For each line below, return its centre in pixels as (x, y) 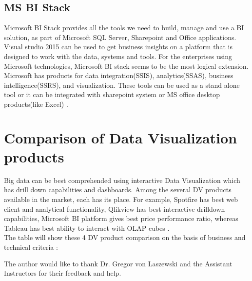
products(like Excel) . (36, 104)
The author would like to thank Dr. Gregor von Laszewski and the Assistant (118, 263)
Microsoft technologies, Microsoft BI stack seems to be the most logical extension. (126, 66)
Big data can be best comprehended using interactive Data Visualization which (122, 180)
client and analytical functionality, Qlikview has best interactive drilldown (115, 209)
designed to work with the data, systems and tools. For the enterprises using (118, 56)
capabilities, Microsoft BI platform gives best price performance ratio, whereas (121, 218)
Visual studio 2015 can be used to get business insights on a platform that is (118, 47)
